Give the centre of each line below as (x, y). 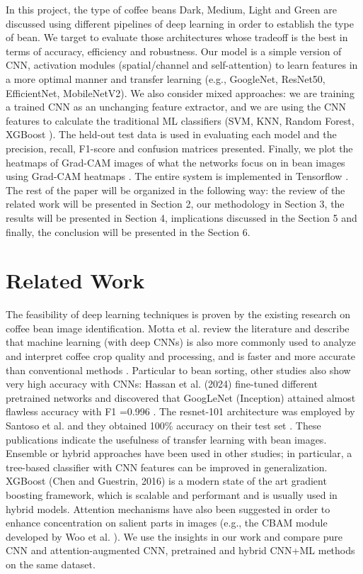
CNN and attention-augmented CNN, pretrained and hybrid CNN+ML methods (180, 550)
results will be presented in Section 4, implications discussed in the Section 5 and (181, 217)
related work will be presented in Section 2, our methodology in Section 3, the (175, 204)
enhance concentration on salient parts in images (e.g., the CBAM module (167, 523)
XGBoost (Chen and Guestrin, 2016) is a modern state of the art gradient (166, 481)
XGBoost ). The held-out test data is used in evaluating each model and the (171, 134)
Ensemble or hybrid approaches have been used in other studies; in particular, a (179, 453)
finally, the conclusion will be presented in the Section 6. (128, 231)
